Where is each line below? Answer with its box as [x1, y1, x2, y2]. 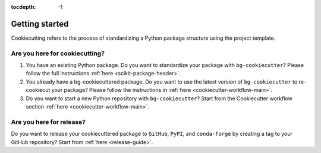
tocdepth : [11, 4, 36, 10]
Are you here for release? [11, 117, 86, 126]
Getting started [11, 18, 69, 29]
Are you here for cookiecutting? [11, 49, 105, 58]
